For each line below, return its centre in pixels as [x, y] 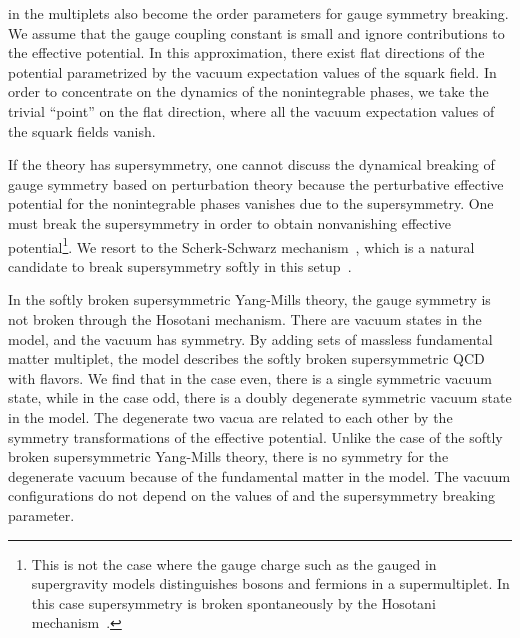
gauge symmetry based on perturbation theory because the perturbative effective [256, 183]
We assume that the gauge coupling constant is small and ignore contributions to [256, 32]
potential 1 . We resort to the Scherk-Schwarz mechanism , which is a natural [241, 245]
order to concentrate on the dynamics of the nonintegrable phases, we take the [248, 91]
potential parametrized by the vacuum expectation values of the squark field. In [252, 71]
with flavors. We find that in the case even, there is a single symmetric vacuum [250, 377]
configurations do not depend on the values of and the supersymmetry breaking [252, 495]
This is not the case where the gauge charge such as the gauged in [234, 563]
